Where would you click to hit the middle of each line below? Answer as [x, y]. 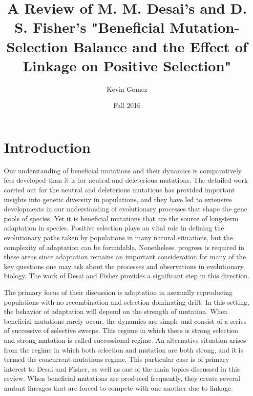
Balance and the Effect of [160, 46]
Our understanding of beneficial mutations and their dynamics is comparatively [123, 170]
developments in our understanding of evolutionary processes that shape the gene [126, 209]
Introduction [47, 147]
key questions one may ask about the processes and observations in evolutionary [124, 266]
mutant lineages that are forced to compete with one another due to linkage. [118, 387]
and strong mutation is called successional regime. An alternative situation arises [125, 340]
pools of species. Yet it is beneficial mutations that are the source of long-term [121, 218]
